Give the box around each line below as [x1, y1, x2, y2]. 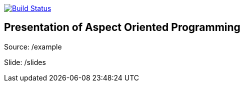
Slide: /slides [4, 57, 46, 66]
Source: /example [4, 42, 62, 51]
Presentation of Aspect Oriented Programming [4, 21, 240, 34]
